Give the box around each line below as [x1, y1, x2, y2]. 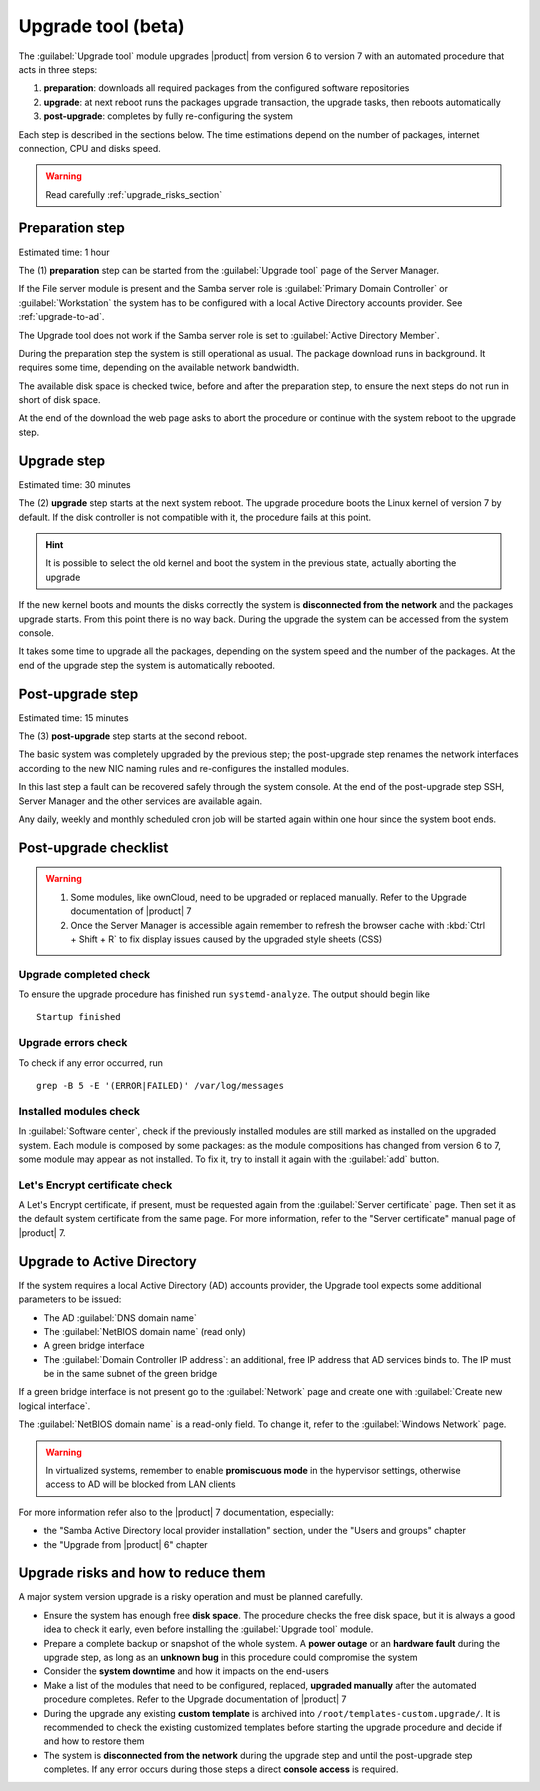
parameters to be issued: [18, 1293, 122, 1305]
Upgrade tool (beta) [18, 15, 185, 37]
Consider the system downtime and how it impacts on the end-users [43, 1665, 329, 1677]
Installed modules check [18, 1104, 140, 1118]
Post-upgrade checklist [18, 839, 169, 856]
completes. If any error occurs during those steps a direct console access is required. [43, 1763, 399, 1775]
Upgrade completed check [18, 967, 151, 981]
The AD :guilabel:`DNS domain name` [43, 1311, 197, 1324]
